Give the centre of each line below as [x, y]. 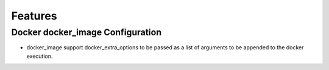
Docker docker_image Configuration [86, 32]
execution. [40, 56]
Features [34, 16]
